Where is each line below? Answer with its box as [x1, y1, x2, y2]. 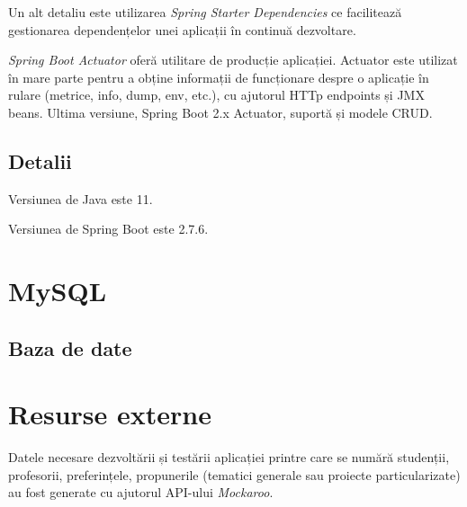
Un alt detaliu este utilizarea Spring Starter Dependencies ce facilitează [8, 3, 402, 21]
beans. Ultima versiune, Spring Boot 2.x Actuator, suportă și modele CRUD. [8, 102, 433, 121]
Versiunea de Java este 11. [8, 189, 153, 208]
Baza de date [8, 334, 132, 361]
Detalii [8, 147, 72, 174]
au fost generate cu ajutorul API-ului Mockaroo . [8, 483, 274, 502]
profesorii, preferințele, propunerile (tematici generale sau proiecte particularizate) [8, 465, 461, 484]
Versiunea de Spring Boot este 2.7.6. [8, 219, 209, 238]
